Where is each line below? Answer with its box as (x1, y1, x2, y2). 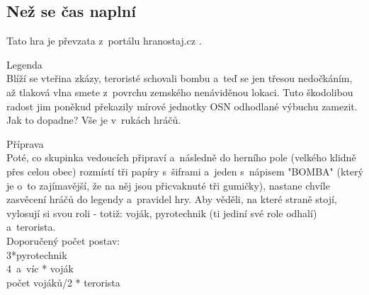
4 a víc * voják (6, 261, 74, 276)
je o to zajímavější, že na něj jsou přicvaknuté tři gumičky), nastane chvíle (6, 178, 330, 192)
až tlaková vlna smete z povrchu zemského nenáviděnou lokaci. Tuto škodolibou (6, 84, 353, 99)
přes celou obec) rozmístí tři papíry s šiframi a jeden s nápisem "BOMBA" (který (6, 163, 363, 178)
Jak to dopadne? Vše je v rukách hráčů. (6, 112, 181, 127)
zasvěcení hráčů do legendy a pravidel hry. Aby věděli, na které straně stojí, (6, 192, 337, 207)
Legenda (6, 57, 42, 71)
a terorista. (6, 219, 56, 234)
